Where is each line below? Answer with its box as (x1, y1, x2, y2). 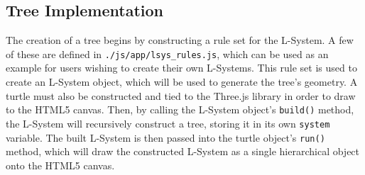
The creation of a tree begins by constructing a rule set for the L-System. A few (6, 33, 354, 47)
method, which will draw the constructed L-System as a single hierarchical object (6, 144, 360, 159)
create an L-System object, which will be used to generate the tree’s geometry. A (6, 74, 358, 89)
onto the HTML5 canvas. (6, 157, 115, 172)
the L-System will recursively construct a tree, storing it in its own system (6, 115, 330, 130)
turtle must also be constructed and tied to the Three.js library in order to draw (6, 88, 356, 103)
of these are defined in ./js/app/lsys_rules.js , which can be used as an (6, 46, 329, 61)
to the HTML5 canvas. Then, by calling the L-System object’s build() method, (6, 102, 354, 117)
